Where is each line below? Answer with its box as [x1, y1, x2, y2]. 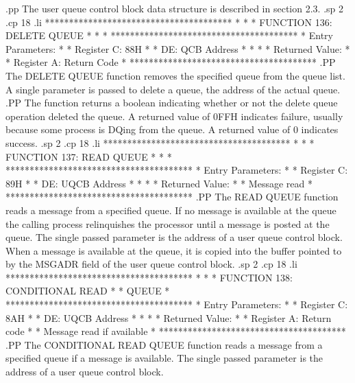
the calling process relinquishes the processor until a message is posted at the [5, 216, 330, 231]
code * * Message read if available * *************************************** [5, 324, 346, 338]
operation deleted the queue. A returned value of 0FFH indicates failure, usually [5, 108, 343, 123]
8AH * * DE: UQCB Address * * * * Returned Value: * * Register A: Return [5, 310, 332, 325]
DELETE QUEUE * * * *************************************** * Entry [5, 28, 334, 43]
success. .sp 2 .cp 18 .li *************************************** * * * [5, 135, 315, 150]
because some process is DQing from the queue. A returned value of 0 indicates [5, 122, 339, 137]
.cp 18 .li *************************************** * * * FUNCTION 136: [5, 14, 332, 29]
